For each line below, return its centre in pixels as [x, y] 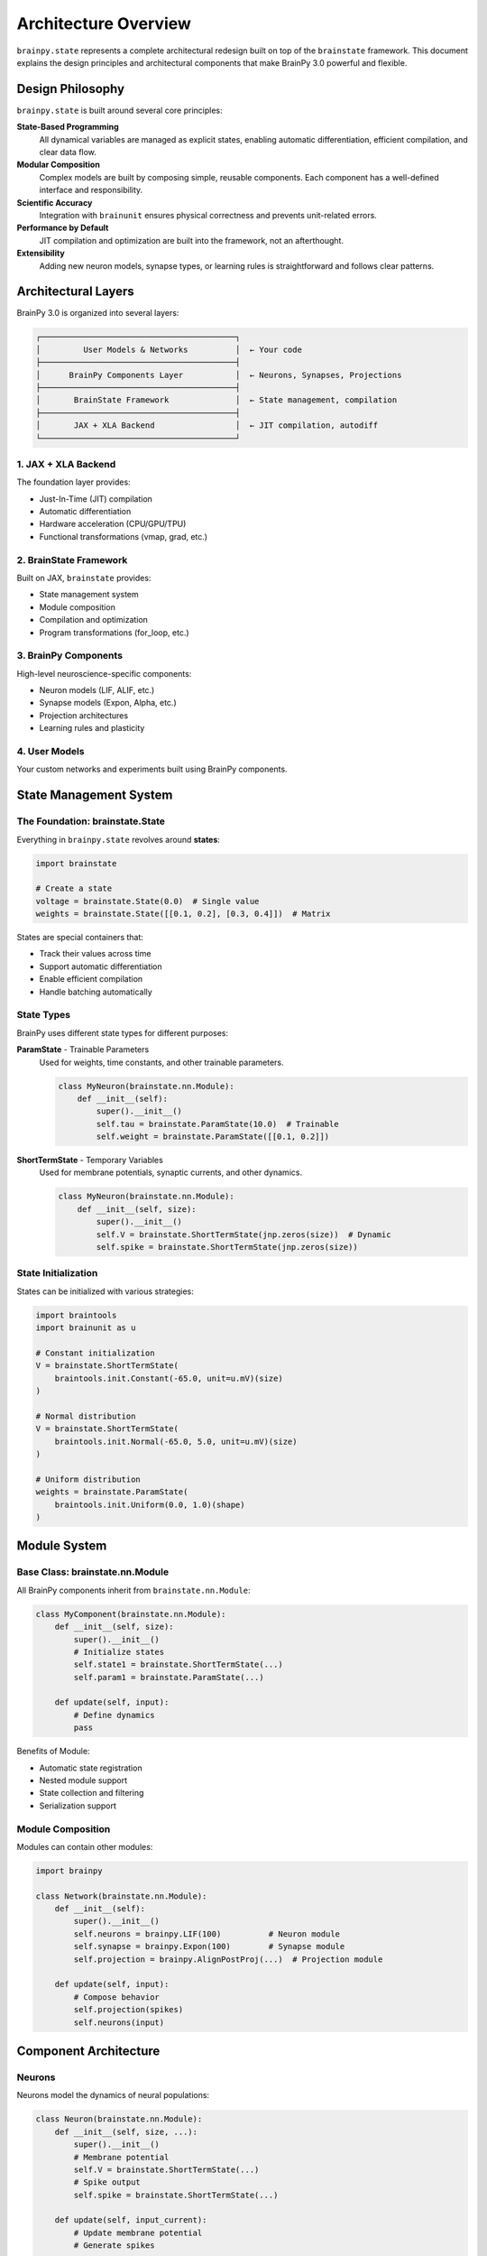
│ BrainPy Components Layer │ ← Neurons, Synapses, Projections [219, 375]
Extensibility [41, 254]
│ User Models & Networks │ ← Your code [169, 349]
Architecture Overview [104, 23]
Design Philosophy [71, 89]
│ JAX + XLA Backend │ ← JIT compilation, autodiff [207, 425]
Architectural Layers [75, 292]
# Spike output [107, 2182]
